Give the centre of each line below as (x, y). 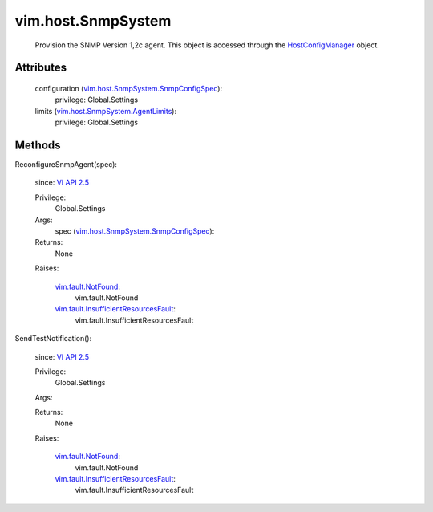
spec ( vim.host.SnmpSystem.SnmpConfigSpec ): (135, 231)
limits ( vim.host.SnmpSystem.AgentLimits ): (105, 111)
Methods (38, 145)
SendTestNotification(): (53, 339)
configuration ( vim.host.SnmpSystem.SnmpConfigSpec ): (129, 88)
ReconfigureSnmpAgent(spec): (66, 165)
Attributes (41, 68)
